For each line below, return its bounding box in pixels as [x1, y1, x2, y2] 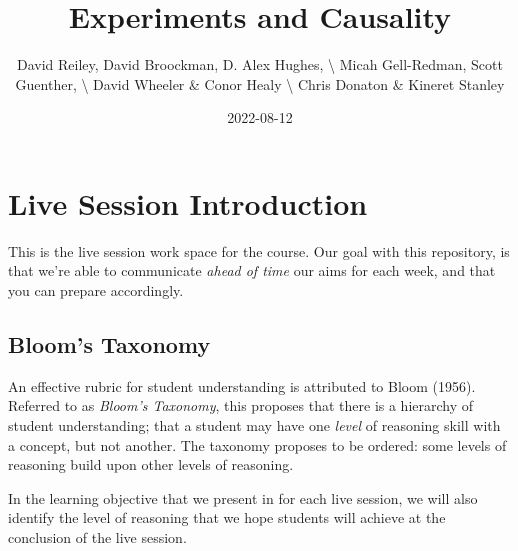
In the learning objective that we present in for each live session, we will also [8, 487, 478, 508]
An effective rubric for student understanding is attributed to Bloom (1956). [8, 375, 476, 396]
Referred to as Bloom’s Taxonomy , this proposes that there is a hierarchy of [8, 395, 474, 416]
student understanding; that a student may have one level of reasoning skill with [8, 415, 501, 436]
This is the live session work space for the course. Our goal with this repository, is [8, 240, 510, 261]
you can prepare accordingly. [8, 280, 184, 301]
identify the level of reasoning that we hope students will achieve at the [8, 507, 446, 528]
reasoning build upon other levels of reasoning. [8, 454, 294, 475]
